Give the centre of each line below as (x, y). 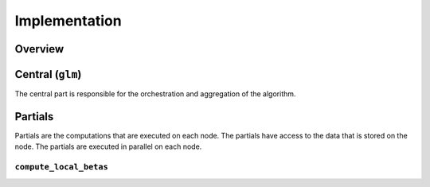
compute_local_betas (62, 167)
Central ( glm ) (48, 74)
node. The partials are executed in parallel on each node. (108, 146)
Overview (39, 49)
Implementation (68, 21)
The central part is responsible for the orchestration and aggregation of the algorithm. (155, 94)
